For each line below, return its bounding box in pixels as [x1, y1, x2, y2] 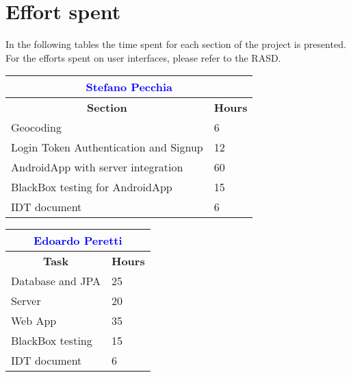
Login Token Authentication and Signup [11, 139, 203, 156]
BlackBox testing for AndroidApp [11, 179, 172, 195]
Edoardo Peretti [34, 232, 122, 249]
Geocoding [11, 119, 62, 136]
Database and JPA [11, 273, 101, 289]
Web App [11, 313, 57, 329]
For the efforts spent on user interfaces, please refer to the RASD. [5, 50, 281, 64]
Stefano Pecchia [86, 79, 172, 95]
